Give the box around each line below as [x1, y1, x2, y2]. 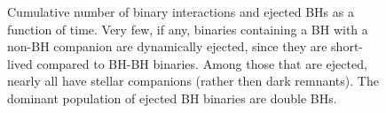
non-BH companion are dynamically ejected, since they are [7, 37, 327, 56]
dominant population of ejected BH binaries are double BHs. [7, 88, 337, 107]
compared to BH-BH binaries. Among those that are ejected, [36, 54, 367, 72]
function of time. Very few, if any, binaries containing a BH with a [7, 19, 368, 38]
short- [331, 37, 364, 56]
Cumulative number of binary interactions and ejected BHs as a [7, 3, 354, 20]
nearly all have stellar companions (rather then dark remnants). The [7, 72, 379, 90]
